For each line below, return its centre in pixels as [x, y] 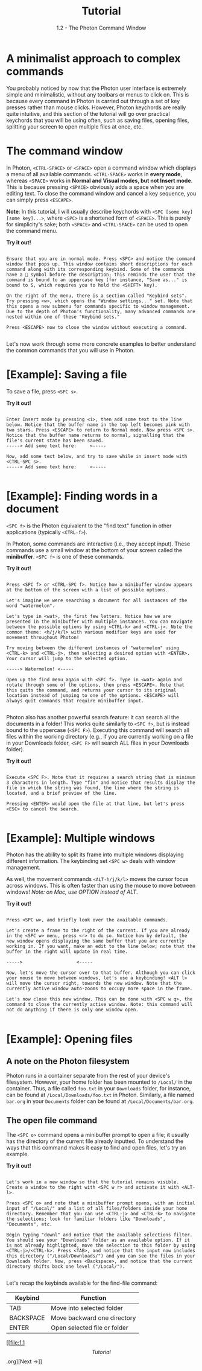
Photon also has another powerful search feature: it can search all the [93, 717]
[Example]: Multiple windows [81, 838]
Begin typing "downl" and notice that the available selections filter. [99, 1235]
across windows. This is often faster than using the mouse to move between [101, 886]
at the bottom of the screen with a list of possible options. [87, 590]
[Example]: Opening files [70, 1039]
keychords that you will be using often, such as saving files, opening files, [98, 120]
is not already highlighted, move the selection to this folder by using [101, 1245]
